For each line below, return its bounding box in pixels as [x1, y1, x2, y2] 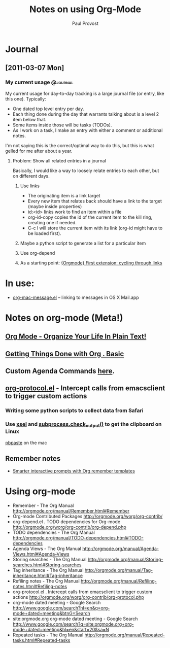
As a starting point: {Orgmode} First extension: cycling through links [20, 260, 162, 266]
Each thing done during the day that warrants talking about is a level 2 [12, 111, 159, 117]
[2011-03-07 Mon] [5, 63, 64, 72]
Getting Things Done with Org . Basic [5, 349, 124, 358]
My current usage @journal [5, 79, 74, 86]
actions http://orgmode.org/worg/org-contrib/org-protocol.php [12, 594, 145, 600]
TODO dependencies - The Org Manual [12, 529, 95, 535]
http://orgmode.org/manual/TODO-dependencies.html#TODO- [12, 534, 144, 541]
